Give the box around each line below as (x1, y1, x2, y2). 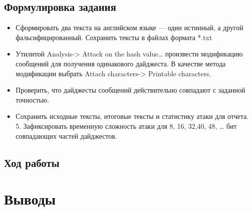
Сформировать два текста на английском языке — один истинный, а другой (15, 22, 244, 33)
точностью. (15, 94, 49, 105)
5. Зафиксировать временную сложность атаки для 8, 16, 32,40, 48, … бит (15, 120, 237, 131)
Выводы (4, 189, 56, 209)
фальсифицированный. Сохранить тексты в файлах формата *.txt (15, 32, 212, 42)
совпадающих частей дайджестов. (15, 130, 117, 141)
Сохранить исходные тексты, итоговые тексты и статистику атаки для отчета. (15, 111, 249, 121)
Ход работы (4, 155, 60, 170)
